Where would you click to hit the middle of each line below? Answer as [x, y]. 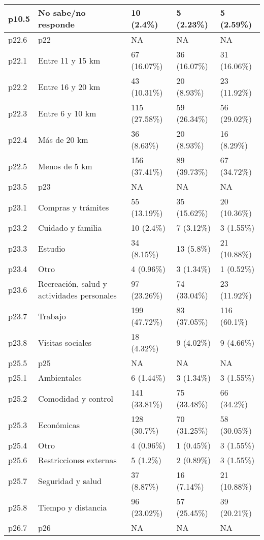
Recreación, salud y [72, 283]
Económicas [59, 425]
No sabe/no [62, 12]
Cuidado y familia [70, 228]
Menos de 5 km [65, 166]
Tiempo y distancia [72, 507]
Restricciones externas [77, 460]
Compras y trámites [73, 207]
